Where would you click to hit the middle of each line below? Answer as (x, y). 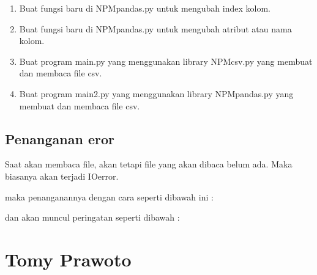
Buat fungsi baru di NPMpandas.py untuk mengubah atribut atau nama (155, 28)
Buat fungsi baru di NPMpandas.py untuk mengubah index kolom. (145, 8)
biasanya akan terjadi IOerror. (62, 176)
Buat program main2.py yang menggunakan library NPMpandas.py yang (156, 93)
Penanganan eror (60, 138)
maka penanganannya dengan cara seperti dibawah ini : (109, 196)
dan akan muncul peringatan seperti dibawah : (92, 217)
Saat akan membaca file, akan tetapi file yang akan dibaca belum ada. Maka (149, 164)
